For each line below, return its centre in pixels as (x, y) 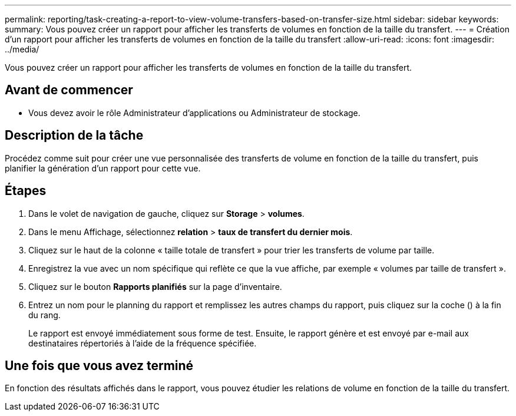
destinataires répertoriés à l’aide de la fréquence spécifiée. (143, 343)
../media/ (22, 49)
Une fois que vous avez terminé (99, 365)
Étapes (26, 191)
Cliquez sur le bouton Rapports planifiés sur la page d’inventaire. (155, 286)
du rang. (44, 315)
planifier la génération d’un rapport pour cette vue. (103, 168)
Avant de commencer (69, 90)
